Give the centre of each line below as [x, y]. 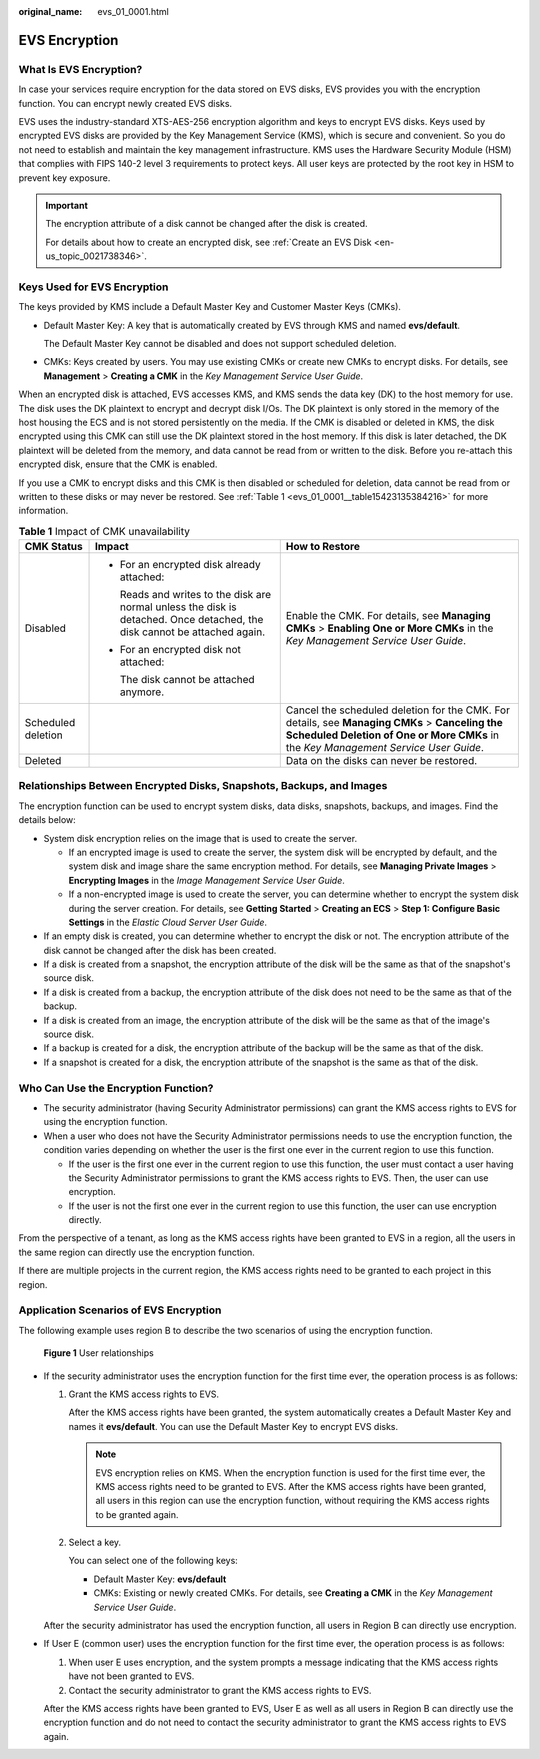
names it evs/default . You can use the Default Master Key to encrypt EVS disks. [233, 1426]
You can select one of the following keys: [153, 1561]
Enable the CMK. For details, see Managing [388, 616]
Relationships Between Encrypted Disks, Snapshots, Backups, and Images [203, 786]
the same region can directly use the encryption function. [136, 1252]
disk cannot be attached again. [193, 632]
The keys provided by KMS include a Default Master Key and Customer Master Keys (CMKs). [210, 307]
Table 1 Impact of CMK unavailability [104, 531]
